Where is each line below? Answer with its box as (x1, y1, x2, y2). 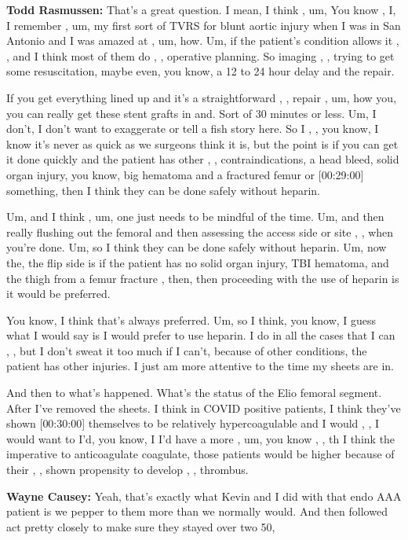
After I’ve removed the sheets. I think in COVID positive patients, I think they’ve (6, 399, 401, 416)
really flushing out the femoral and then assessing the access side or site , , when (6, 223, 394, 240)
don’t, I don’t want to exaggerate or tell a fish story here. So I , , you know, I (6, 120, 379, 137)
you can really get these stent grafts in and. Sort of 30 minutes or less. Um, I (6, 105, 377, 121)
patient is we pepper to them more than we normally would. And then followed (6, 503, 388, 520)
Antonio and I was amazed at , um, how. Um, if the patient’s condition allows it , (6, 32, 399, 49)
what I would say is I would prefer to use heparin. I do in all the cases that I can (6, 327, 395, 343)
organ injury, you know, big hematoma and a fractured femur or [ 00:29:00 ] (6, 166, 364, 182)
